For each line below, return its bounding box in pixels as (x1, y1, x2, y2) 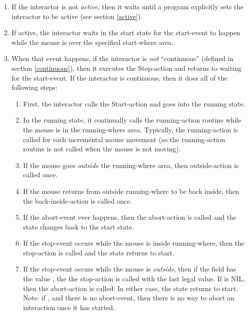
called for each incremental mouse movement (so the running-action (23, 134, 225, 144)
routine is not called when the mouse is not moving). (23, 144, 181, 154)
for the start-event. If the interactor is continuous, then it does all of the (11, 72, 228, 83)
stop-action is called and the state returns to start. (23, 247, 174, 257)
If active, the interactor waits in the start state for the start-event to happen (11, 27, 240, 38)
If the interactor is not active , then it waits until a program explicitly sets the (11, 1, 244, 11)
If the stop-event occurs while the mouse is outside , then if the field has (23, 264, 236, 274)
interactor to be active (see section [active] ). (11, 11, 143, 21)
